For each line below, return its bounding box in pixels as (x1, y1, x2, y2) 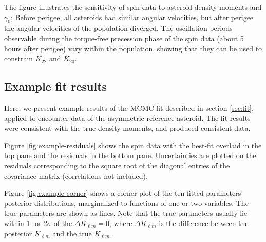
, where (109, 217, 132, 228)
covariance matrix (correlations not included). (4, 170, 148, 181)
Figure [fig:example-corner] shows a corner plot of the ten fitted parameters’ (4, 187, 243, 198)
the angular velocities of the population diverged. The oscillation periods (4, 23, 233, 33)
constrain (4, 53, 33, 64)
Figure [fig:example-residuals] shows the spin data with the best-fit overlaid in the (4, 140, 262, 150)
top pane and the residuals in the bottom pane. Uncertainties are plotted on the (4, 150, 256, 161)
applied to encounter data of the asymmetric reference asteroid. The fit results (4, 112, 251, 123)
